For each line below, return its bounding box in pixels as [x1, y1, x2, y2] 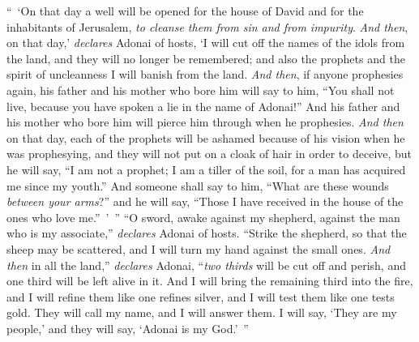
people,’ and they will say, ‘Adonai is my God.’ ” [6, 319, 249, 336]
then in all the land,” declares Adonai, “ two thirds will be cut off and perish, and [6, 256, 406, 273]
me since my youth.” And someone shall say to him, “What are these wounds [6, 177, 389, 194]
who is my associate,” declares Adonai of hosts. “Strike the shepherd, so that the [6, 224, 407, 242]
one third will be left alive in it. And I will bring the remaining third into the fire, [6, 272, 413, 289]
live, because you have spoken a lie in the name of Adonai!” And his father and [6, 97, 400, 114]
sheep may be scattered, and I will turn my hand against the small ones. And [6, 240, 391, 257]
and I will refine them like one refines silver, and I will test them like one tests [6, 288, 395, 305]
